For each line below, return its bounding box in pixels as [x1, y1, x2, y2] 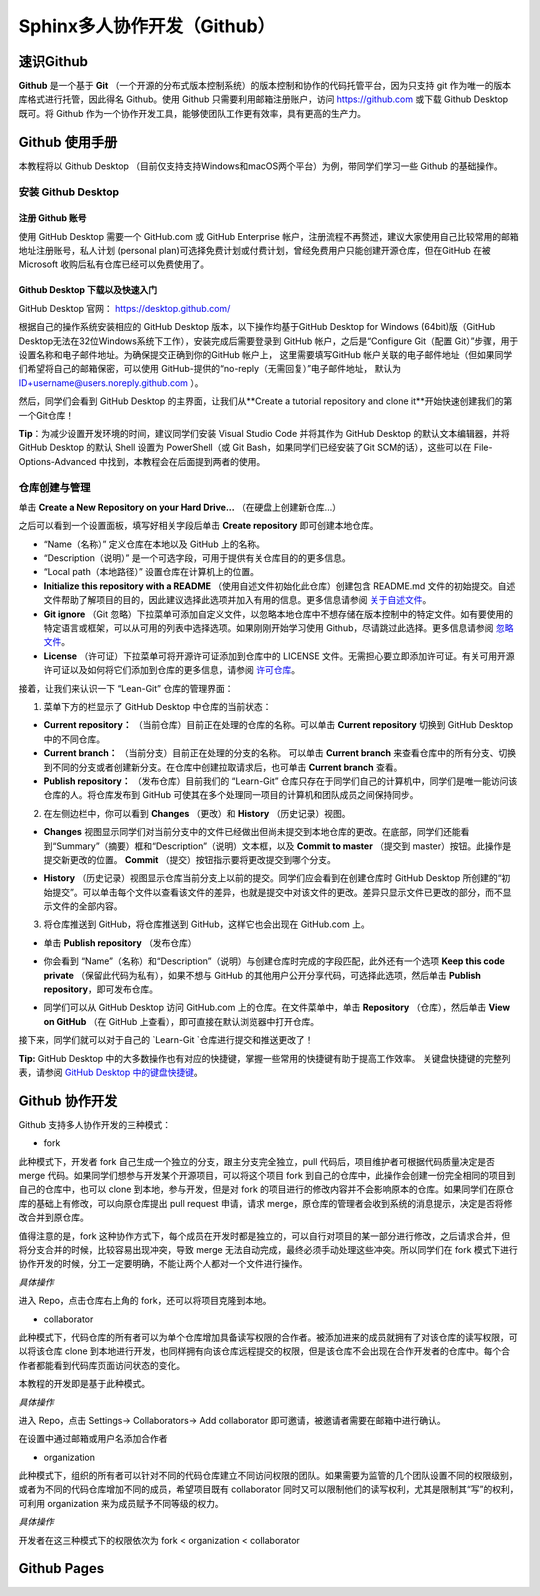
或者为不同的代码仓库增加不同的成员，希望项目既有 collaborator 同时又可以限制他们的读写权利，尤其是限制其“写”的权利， [18, 1483, 519, 1495]
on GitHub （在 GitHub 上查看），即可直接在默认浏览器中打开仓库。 [43, 1015, 320, 1027]
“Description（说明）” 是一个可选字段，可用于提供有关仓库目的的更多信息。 [43, 552, 351, 564]
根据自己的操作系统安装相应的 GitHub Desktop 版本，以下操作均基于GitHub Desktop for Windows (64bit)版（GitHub [18, 321, 496, 333]
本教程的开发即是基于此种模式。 [18, 1378, 150, 1390]
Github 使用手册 [18, 133, 118, 150]
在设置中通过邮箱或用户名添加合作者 [18, 1433, 168, 1445]
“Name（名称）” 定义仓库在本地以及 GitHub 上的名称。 [43, 538, 265, 550]
